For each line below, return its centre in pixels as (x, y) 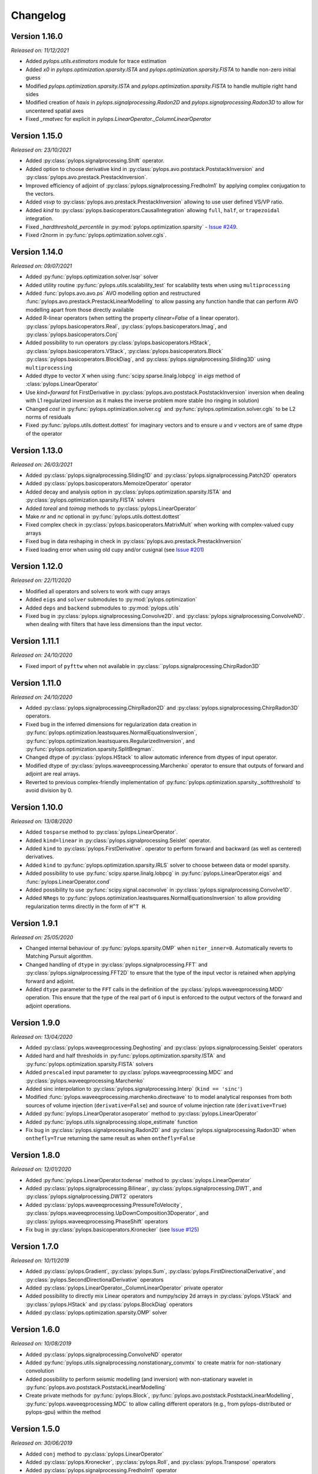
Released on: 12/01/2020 (41, 1169)
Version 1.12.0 (37, 566)
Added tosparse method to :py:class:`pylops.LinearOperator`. (102, 832)
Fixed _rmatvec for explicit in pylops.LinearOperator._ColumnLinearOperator (118, 119)
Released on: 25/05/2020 (42, 937)
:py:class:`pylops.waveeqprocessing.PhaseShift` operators (97, 1221)
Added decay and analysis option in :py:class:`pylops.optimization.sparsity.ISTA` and (129, 492)
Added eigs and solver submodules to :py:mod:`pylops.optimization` (111, 600)
